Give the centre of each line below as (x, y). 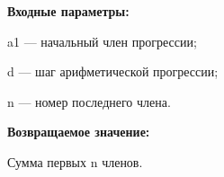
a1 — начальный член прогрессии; (102, 41)
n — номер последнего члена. (89, 101)
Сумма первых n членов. (75, 161)
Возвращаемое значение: (79, 132)
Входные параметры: (68, 11)
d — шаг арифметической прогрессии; (113, 71)
